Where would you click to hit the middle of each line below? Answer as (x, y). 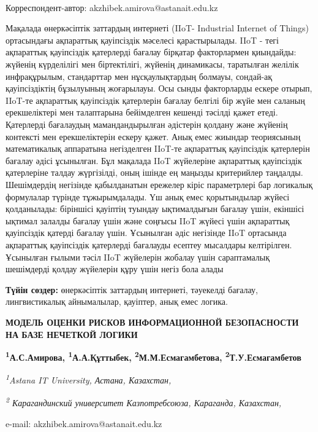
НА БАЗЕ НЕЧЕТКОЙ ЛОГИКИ (72, 334)
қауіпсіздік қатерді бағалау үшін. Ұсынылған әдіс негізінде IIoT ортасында (146, 233)
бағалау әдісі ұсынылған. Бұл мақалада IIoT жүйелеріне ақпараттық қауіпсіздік (154, 160)
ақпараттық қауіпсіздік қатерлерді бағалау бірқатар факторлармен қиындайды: (151, 52)
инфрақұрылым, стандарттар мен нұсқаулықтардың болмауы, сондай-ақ (139, 76)
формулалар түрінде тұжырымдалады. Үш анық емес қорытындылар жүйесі (148, 196)
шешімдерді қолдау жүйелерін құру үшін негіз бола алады (115, 269)
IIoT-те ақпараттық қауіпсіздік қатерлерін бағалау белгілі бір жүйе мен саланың (155, 100)
